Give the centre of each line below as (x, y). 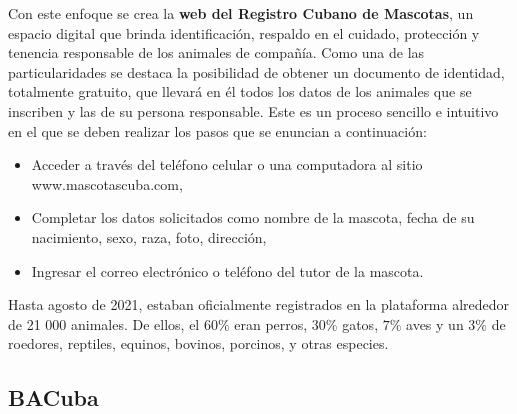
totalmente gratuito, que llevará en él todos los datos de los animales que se (240, 91)
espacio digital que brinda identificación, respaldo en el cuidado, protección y (244, 32)
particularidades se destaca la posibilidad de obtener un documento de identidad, (256, 71)
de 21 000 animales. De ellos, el (104, 323)
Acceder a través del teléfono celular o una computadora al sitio (227, 164)
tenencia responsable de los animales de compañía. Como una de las (216, 52)
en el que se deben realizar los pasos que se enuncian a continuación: (217, 130)
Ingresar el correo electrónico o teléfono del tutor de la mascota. (227, 270)
